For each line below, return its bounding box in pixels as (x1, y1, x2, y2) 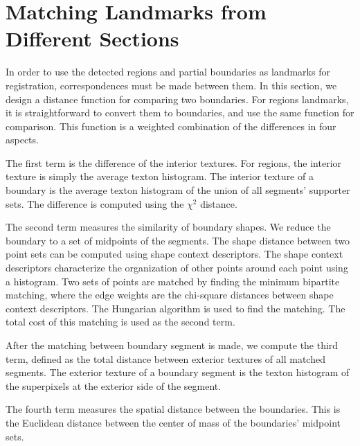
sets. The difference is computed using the (6, 196, 184, 211)
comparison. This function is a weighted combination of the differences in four (6, 118, 336, 133)
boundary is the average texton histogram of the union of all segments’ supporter (6, 183, 350, 197)
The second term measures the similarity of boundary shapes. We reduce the (6, 220, 331, 234)
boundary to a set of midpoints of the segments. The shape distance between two (6, 233, 350, 247)
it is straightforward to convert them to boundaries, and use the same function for (6, 105, 354, 120)
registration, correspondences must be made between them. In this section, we (6, 78, 337, 92)
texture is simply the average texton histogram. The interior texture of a (6, 169, 314, 184)
